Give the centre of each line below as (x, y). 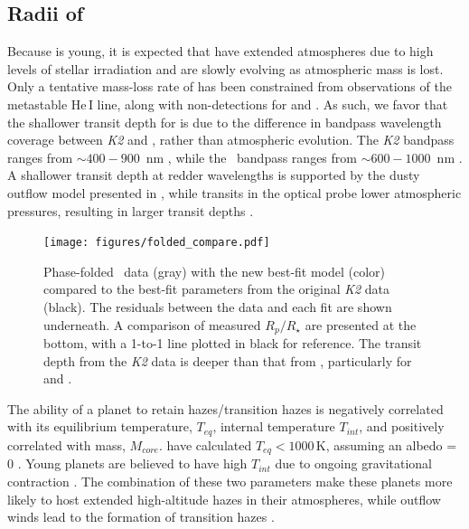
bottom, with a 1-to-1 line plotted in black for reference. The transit (233, 343)
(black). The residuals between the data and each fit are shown (218, 306)
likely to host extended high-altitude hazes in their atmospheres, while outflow (224, 499)
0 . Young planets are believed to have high (127, 463)
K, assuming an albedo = (386, 444)
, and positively (402, 426)
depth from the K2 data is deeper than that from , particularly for (228, 360)
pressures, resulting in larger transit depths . (131, 210)
